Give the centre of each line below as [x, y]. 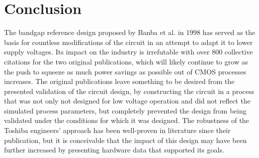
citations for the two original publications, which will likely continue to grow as [126, 61]
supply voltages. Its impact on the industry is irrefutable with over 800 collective [128, 52]
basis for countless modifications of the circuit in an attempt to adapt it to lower [128, 42]
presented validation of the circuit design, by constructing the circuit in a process [129, 91]
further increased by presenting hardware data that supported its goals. [114, 150]
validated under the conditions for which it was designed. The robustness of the [127, 120]
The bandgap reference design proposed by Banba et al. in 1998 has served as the [130, 32]
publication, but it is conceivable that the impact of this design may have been [125, 140]
